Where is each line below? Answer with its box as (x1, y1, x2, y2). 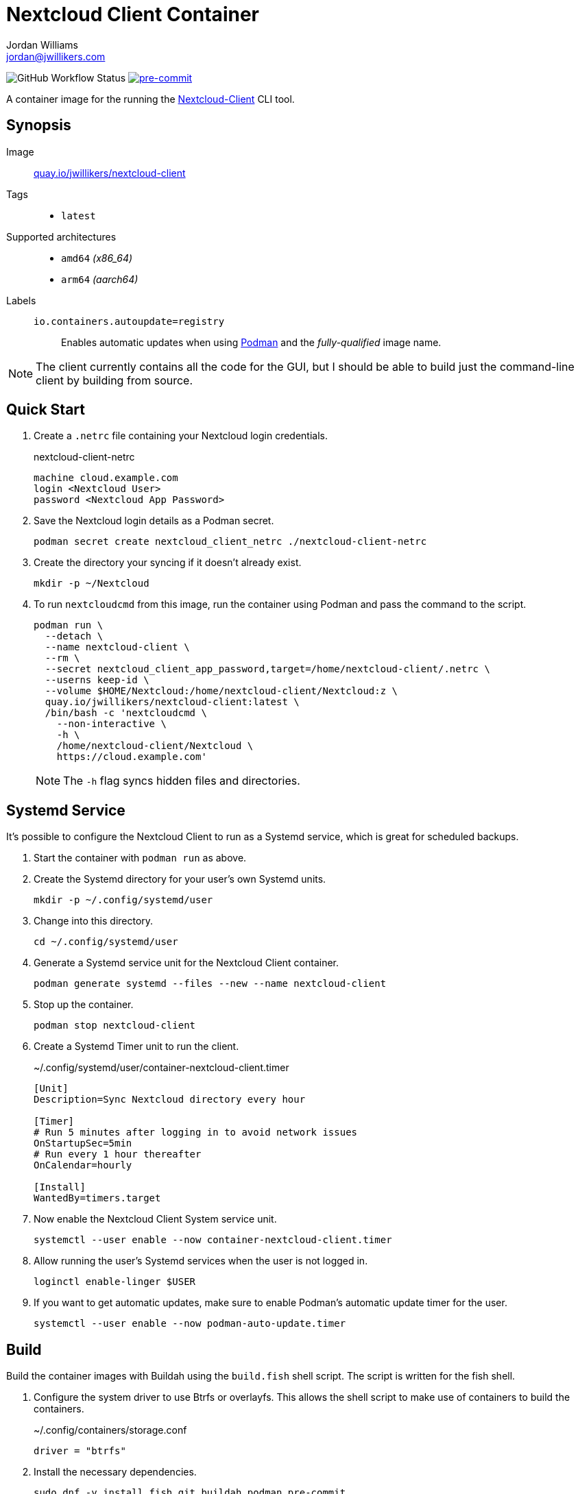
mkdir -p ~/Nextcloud (34, 578, 149, 589)
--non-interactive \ (56, 718, 167, 730)
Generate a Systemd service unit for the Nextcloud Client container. (34, 957, 339, 969)
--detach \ (45, 630, 104, 642)
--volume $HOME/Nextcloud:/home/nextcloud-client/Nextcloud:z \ (45, 685, 398, 697)
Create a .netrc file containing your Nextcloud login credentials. (34, 430, 328, 442)
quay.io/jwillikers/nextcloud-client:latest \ (45, 696, 300, 708)
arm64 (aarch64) (61, 273, 138, 285)
